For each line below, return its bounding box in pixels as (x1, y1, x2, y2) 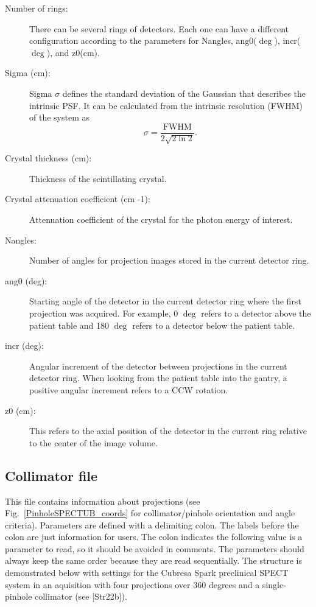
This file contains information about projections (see (5, 494, 200, 507)
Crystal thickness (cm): (5, 152, 92, 164)
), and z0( (46, 46, 83, 58)
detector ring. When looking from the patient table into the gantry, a (29, 371, 287, 384)
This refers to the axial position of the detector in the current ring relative (29, 424, 307, 437)
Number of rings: (5, 2, 68, 14)
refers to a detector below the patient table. (132, 318, 295, 331)
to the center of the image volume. (29, 436, 158, 449)
